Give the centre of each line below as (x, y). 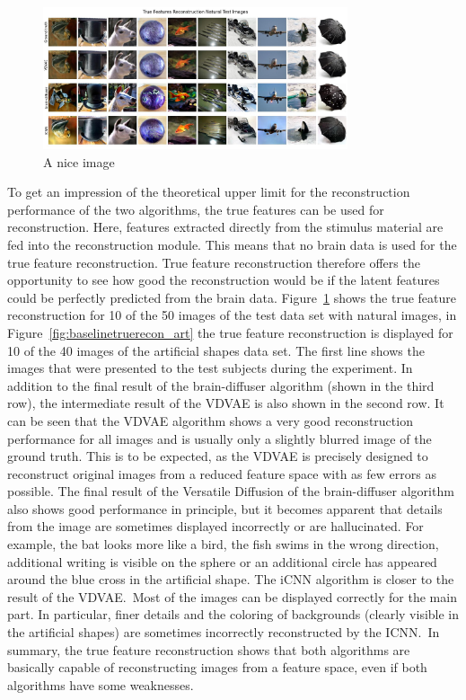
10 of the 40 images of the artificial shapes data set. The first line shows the (216, 350)
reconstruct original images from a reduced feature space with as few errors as (222, 473)
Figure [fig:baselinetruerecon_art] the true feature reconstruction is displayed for (230, 332)
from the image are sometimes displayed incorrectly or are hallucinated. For (215, 526)
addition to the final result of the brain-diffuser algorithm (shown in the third (221, 385)
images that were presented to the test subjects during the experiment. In (210, 368)
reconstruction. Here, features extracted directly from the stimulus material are (225, 227)
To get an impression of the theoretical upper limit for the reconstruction (209, 192)
